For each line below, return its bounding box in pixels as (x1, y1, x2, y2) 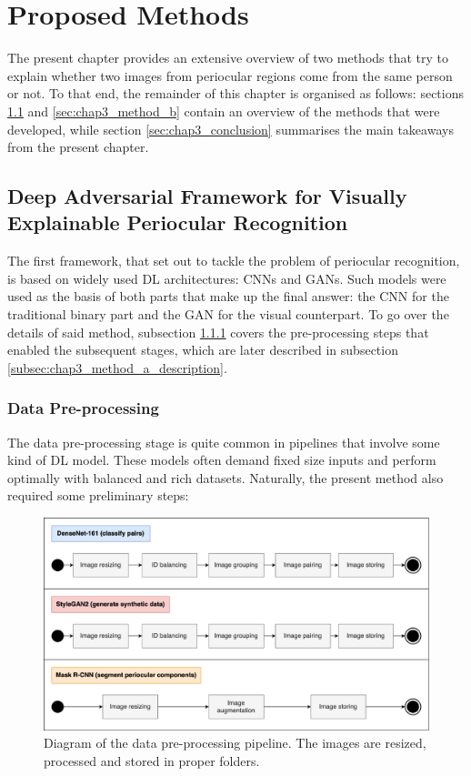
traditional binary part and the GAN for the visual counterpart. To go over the (7, 305, 449, 324)
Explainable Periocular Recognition (7, 208, 348, 237)
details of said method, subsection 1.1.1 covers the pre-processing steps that (7, 322, 429, 341)
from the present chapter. (7, 137, 149, 156)
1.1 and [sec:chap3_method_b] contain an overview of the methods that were (7, 101, 440, 120)
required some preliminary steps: (7, 486, 189, 505)
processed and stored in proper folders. (44, 751, 260, 770)
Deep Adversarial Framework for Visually (7, 182, 407, 210)
